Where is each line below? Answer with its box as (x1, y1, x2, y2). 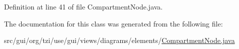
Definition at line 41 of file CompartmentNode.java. (4, 1, 163, 11)
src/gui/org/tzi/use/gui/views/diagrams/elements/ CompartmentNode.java (4, 35, 235, 45)
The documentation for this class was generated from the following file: (4, 18, 223, 28)
